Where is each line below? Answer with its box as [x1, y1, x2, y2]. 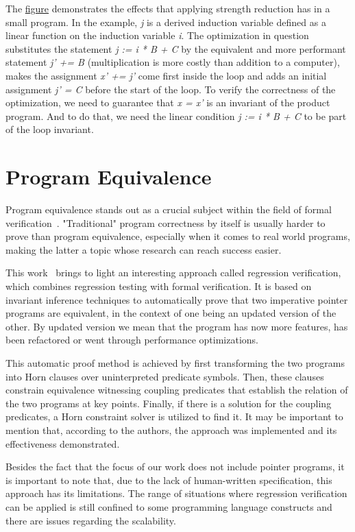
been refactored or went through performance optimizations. [5, 332, 258, 347]
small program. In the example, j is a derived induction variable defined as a [5, 14, 326, 29]
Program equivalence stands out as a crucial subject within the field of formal [5, 202, 332, 217]
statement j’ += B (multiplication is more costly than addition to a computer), [5, 55, 340, 69]
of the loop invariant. [5, 122, 94, 136]
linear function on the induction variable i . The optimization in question [5, 28, 309, 43]
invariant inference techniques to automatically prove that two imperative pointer [5, 292, 348, 306]
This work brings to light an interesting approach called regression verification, [5, 265, 341, 280]
